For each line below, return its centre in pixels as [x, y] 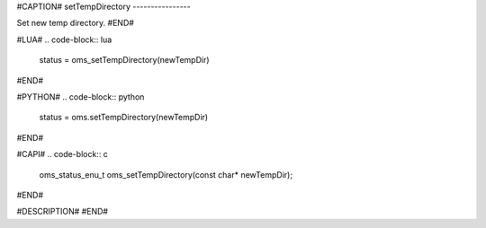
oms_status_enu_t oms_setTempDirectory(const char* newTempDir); [166, 174]
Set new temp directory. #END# [76, 23]
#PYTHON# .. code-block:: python [81, 96]
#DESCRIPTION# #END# [62, 212]
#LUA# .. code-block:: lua [64, 39]
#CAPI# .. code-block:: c [62, 154]
